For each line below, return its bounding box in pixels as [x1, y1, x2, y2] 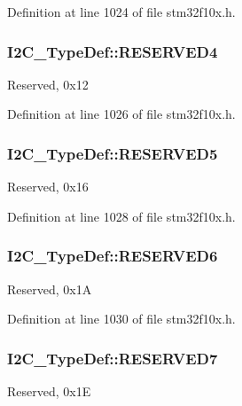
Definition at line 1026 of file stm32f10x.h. [7, 105, 236, 123]
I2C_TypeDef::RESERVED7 [7, 347, 218, 369]
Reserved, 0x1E [7, 382, 91, 401]
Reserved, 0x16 [7, 177, 89, 196]
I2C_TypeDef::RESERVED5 [7, 142, 218, 164]
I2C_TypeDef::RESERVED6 [7, 245, 218, 267]
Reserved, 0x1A [7, 279, 92, 298]
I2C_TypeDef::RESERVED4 [7, 40, 218, 62]
